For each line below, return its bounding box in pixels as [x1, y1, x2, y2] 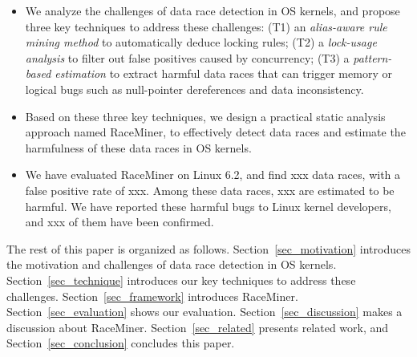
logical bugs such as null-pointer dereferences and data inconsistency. [25, 80, 364, 97]
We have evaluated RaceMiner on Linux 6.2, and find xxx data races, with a [25, 166, 401, 183]
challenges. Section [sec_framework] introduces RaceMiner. [6, 287, 298, 304]
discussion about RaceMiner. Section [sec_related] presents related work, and [6, 318, 389, 335]
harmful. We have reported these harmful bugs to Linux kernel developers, [25, 197, 391, 214]
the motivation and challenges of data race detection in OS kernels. [6, 256, 337, 273]
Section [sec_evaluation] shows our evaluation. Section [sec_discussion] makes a [6, 303, 403, 320]
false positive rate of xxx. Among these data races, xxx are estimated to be [25, 181, 395, 198]
